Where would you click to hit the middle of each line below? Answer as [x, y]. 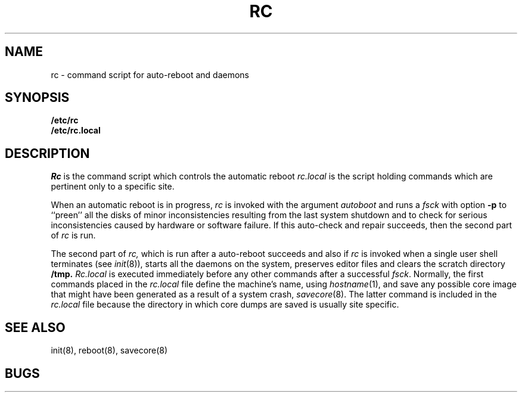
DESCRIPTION [47, 153]
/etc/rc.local [76, 131]
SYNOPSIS [37, 98]
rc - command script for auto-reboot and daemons [150, 75]
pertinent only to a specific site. [113, 187]
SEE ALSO [35, 327]
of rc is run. [73, 235]
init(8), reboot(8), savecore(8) [109, 351]
